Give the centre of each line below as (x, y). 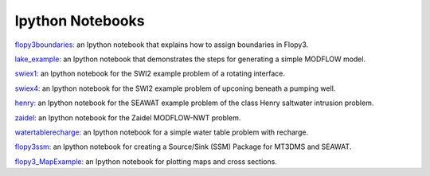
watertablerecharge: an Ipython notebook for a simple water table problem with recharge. (162, 132)
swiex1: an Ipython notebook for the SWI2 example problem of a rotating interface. (150, 74)
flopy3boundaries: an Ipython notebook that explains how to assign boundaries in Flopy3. (162, 45)
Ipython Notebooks (80, 21)
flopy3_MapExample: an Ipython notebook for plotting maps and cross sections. (146, 161)
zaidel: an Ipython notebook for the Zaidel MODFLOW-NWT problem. (128, 117)
